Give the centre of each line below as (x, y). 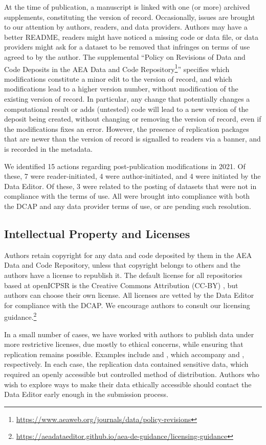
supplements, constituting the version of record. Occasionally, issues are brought (130, 17)
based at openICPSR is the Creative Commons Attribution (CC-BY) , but (121, 285)
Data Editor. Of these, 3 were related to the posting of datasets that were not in (130, 186)
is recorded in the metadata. (48, 148)
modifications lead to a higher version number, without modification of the (121, 89)
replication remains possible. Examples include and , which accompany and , (124, 354)
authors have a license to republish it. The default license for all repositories (123, 275)
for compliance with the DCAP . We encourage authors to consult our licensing (127, 305)
